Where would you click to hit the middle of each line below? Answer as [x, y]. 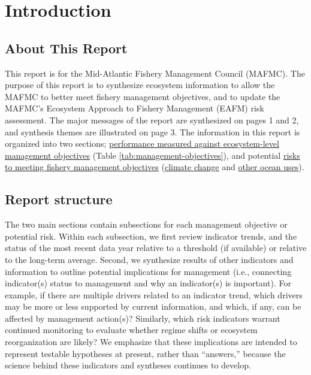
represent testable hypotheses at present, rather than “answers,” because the [145, 353]
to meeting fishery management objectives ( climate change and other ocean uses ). [155, 167]
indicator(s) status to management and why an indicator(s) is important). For [148, 283]
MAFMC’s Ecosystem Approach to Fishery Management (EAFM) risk [135, 108]
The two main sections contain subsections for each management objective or [146, 224]
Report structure [59, 199]
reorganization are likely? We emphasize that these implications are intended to [151, 342]
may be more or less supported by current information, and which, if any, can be [153, 306]
